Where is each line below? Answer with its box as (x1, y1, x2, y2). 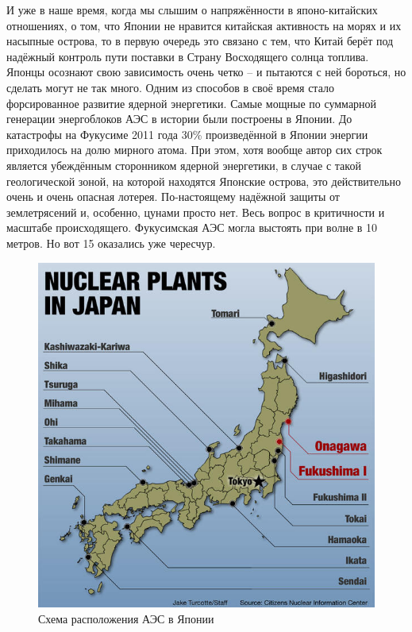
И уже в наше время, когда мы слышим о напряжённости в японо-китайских (6, 2, 378, 17)
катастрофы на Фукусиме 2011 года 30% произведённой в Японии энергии (6, 125, 368, 142)
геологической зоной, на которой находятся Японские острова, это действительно (6, 172, 401, 189)
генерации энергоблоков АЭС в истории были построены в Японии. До (6, 110, 352, 127)
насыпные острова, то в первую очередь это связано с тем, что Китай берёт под (6, 33, 394, 49)
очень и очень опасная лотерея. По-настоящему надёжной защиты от (6, 188, 340, 205)
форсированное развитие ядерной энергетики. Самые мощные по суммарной (6, 94, 377, 111)
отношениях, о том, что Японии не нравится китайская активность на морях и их (6, 17, 402, 33)
